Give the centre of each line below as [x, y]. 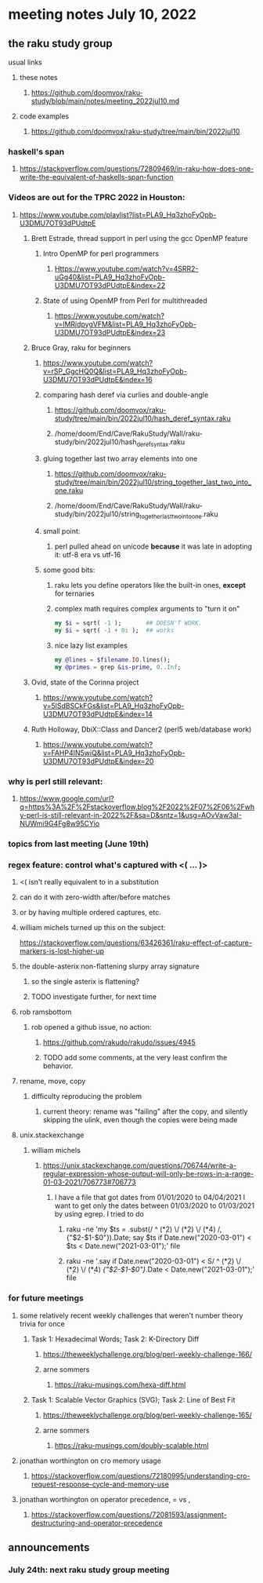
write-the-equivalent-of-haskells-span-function [96, 177]
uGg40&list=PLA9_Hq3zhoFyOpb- [110, 277]
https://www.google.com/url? [67, 798]
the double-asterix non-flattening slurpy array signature [109, 966]
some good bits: [69, 570]
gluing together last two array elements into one [120, 459]
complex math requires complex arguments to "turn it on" [147, 609]
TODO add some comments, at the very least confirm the [135, 1058]
